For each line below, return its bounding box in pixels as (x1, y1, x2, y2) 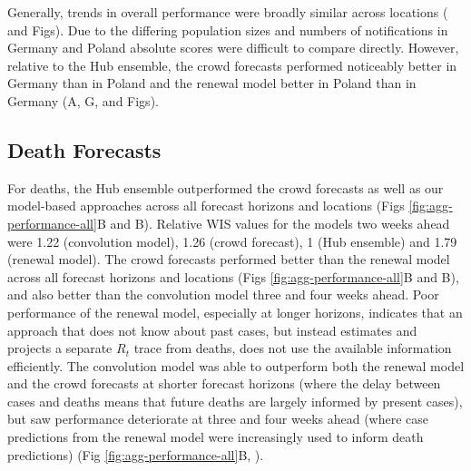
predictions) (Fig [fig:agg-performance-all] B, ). (7, 445, 264, 464)
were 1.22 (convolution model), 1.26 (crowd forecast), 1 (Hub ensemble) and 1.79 (7, 231, 457, 250)
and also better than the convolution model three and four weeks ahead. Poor (7, 285, 439, 304)
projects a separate (7, 339, 113, 358)
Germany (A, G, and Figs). (7, 91, 159, 110)
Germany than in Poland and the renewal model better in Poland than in (7, 74, 417, 93)
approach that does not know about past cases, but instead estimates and (7, 320, 417, 339)
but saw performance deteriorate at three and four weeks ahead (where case (7, 409, 429, 428)
